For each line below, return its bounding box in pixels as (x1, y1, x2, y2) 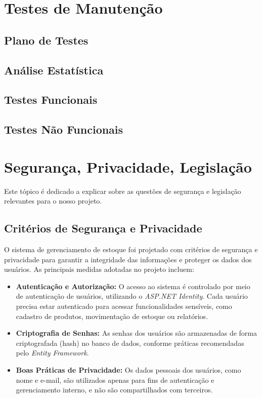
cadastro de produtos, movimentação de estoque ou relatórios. (16, 310, 208, 321)
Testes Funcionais (4, 92, 98, 107)
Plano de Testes (4, 32, 89, 48)
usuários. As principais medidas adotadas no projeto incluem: (4, 264, 194, 274)
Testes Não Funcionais (4, 122, 123, 137)
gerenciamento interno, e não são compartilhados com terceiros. (16, 384, 213, 395)
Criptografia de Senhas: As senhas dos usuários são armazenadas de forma (16, 328, 257, 338)
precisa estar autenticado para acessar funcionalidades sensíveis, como (16, 300, 232, 311)
